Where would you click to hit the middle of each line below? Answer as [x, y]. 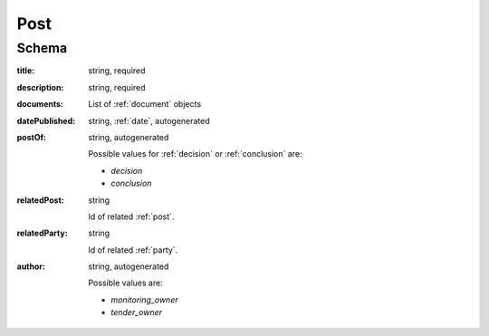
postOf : [32, 137]
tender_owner [137, 312]
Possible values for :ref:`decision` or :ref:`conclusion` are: [195, 154]
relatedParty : [42, 233]
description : [40, 87]
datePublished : [46, 120]
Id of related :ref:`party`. [133, 250]
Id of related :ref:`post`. [131, 216]
